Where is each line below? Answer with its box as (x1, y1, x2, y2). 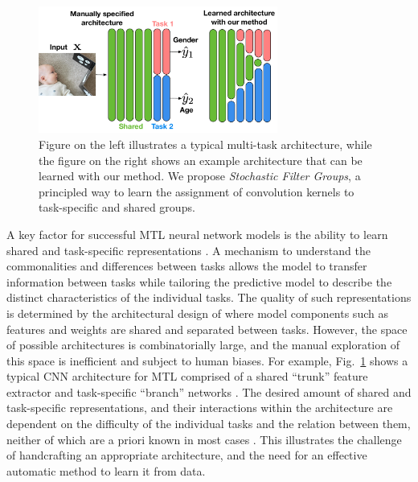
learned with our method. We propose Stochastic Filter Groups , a (39, 167, 361, 184)
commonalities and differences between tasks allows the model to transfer (6, 257, 367, 274)
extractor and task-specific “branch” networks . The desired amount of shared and (6, 383, 412, 400)
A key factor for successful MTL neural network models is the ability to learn (6, 225, 388, 242)
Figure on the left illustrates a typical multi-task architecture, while (39, 135, 372, 152)
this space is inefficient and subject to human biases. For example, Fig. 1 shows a (6, 352, 408, 369)
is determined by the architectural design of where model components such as (6, 304, 388, 321)
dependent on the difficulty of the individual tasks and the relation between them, (6, 415, 411, 432)
